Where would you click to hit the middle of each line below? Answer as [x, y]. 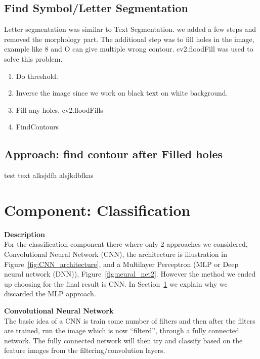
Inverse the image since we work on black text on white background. [122, 93]
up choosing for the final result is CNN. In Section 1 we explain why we [116, 283]
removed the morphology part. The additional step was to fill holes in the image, [129, 39]
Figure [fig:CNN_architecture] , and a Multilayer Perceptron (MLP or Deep [121, 264]
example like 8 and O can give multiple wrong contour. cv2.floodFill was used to [129, 49]
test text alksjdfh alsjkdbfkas [49, 175]
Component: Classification [97, 210]
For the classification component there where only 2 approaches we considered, [126, 244]
